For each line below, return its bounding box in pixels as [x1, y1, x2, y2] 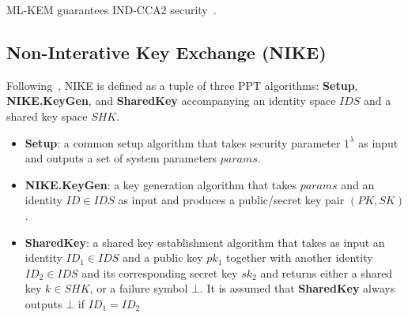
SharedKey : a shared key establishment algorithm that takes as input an [25, 233, 385, 250]
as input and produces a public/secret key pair [118, 192, 345, 208]
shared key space [6, 107, 88, 124]
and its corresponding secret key [81, 264, 238, 281]
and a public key [123, 249, 203, 266]
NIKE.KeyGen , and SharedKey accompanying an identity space [6, 92, 336, 109]
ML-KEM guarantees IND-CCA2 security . [6, 2, 217, 17]
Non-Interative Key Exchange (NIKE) [6, 39, 327, 64]
